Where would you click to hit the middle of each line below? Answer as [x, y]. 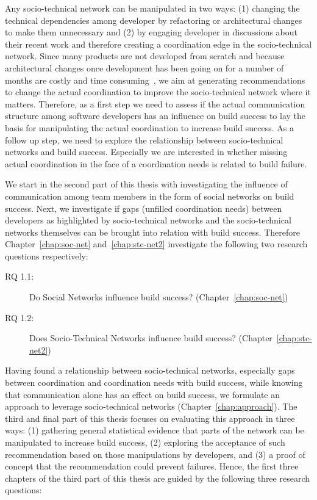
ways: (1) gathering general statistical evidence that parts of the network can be [155, 430]
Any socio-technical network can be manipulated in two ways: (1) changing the [152, 8]
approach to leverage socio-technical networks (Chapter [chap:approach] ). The [151, 406]
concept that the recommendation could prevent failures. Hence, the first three [152, 466]
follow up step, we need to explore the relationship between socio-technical [144, 139]
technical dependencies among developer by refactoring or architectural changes [154, 20]
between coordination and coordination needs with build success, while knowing [154, 382]
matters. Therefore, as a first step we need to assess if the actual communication [155, 103]
